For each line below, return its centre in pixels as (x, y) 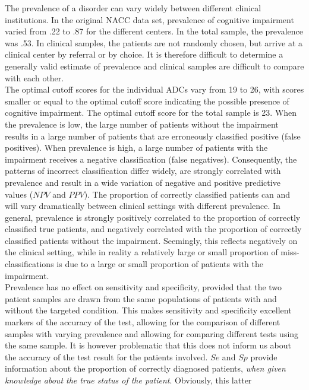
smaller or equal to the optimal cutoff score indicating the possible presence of (147, 101)
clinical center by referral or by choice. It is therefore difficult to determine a (144, 54)
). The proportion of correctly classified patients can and (187, 194)
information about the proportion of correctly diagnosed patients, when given (145, 368)
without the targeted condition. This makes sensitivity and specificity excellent (148, 310)
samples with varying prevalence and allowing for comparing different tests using (152, 333)
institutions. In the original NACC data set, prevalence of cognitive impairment (149, 19)
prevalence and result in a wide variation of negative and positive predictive (143, 182)
